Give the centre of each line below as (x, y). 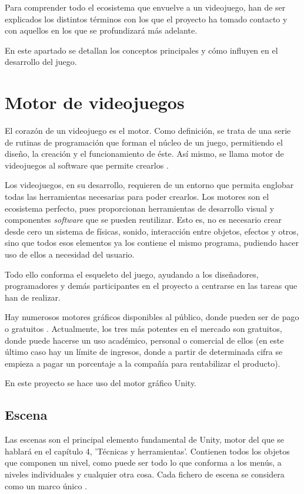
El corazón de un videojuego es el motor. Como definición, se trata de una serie (148, 131)
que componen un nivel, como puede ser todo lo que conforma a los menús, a (143, 462)
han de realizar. (33, 297)
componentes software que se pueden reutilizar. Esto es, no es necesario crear (143, 220)
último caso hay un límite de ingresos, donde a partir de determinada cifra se (144, 352)
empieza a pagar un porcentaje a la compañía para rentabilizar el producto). (143, 363)
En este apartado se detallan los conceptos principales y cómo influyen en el (141, 50)
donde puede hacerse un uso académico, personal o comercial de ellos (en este (144, 340)
